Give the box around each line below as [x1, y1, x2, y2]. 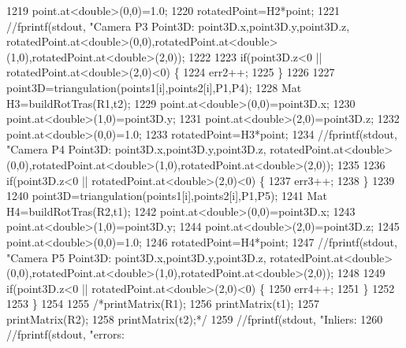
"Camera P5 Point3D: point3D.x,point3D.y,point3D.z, [6, 249, 266, 265]
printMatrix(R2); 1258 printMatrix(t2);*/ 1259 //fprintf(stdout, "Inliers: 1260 [6, 310, 383, 327]
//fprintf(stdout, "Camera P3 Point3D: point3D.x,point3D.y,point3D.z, [6, 17, 350, 34]
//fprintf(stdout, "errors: [6, 326, 125, 342]
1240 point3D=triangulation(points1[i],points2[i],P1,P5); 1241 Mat [6, 187, 327, 204]
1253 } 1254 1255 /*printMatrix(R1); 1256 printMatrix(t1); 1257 [6, 295, 320, 312]
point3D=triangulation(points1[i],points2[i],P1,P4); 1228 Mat [6, 79, 302, 95]
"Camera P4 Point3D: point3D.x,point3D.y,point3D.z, [6, 141, 266, 157]
